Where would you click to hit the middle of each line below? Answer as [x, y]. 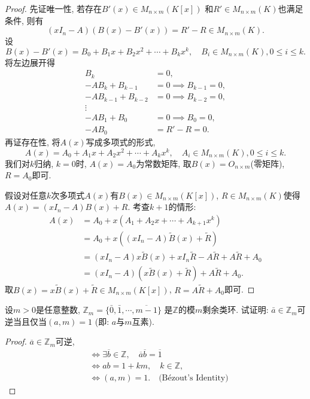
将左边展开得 [30, 62]
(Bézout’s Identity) [194, 378]
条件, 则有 [24, 20]
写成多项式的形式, [121, 141]
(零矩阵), [268, 163]
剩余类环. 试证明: [235, 310]
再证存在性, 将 [33, 141]
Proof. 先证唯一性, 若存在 [54, 8]
